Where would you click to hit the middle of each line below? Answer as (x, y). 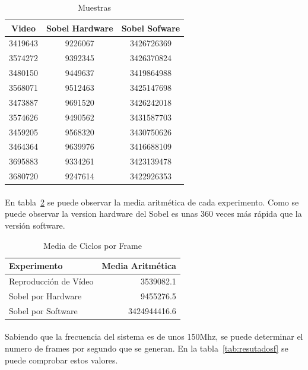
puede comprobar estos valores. (61, 360)
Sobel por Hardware (45, 295)
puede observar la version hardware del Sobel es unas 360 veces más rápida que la (153, 214)
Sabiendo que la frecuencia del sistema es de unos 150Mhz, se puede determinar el (154, 336)
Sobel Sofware (151, 28)
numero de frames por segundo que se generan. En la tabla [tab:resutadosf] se (147, 348)
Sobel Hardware (80, 28)
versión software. (35, 225)
